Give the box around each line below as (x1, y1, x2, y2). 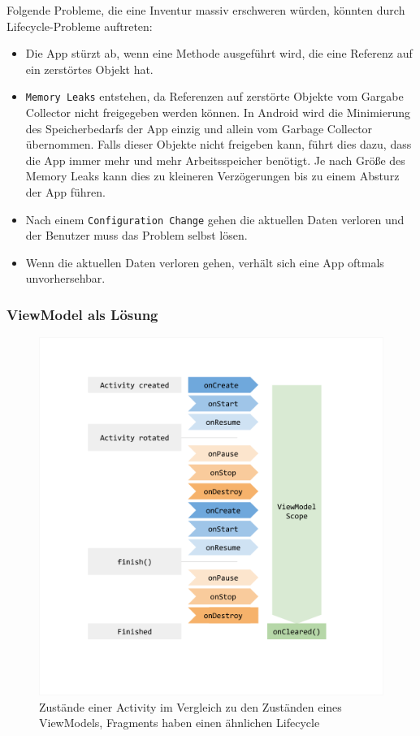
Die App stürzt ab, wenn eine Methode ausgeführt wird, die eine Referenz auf (25, 45, 413, 62)
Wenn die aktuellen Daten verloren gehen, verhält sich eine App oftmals (25, 253, 384, 271)
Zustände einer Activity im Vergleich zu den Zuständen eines (39, 698, 342, 715)
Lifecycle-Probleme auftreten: (6, 17, 153, 34)
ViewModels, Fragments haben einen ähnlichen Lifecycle (39, 714, 320, 731)
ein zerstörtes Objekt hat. (25, 60, 154, 77)
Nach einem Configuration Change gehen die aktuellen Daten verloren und (25, 210, 405, 227)
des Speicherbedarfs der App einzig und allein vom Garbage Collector (25, 119, 373, 136)
